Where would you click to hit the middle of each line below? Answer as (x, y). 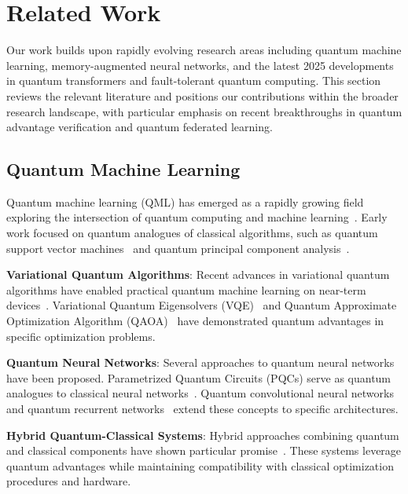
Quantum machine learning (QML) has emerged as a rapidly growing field (185, 201)
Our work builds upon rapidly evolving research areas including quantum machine (204, 50)
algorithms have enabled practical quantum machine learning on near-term (186, 289)
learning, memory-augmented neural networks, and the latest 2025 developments (200, 65)
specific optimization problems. (81, 336)
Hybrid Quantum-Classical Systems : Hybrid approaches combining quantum (203, 435)
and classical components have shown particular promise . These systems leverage (204, 450)
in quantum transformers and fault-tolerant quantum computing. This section (194, 81)
